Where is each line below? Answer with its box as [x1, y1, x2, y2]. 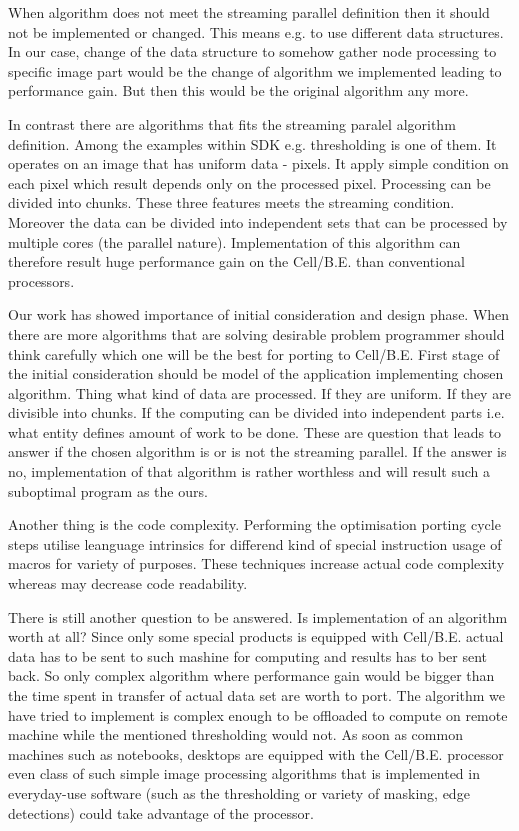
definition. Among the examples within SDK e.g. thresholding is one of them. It [8, 133, 497, 154]
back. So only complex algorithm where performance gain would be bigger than [8, 665, 495, 686]
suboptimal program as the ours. [8, 480, 208, 501]
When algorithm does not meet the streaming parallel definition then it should [8, 2, 490, 22]
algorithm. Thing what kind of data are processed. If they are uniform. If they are [8, 382, 511, 403]
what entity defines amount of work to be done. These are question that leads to [8, 421, 502, 442]
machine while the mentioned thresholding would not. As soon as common [8, 724, 463, 745]
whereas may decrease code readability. [8, 573, 248, 594]
